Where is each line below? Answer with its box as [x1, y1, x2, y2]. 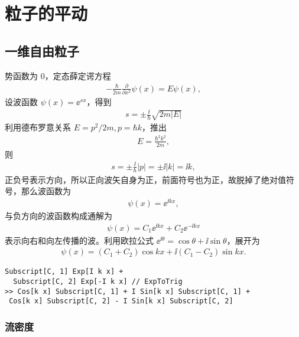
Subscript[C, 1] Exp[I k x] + [5, 267, 123, 276]
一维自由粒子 [5, 41, 79, 60]
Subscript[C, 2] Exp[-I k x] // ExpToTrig [13, 277, 183, 286]
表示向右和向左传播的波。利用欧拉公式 [5, 234, 154, 246]
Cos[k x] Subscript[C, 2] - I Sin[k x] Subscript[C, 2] [9, 297, 233, 306]
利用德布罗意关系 [5, 121, 71, 133]
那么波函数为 [21, 185, 71, 197]
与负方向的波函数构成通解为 [5, 210, 112, 222]
